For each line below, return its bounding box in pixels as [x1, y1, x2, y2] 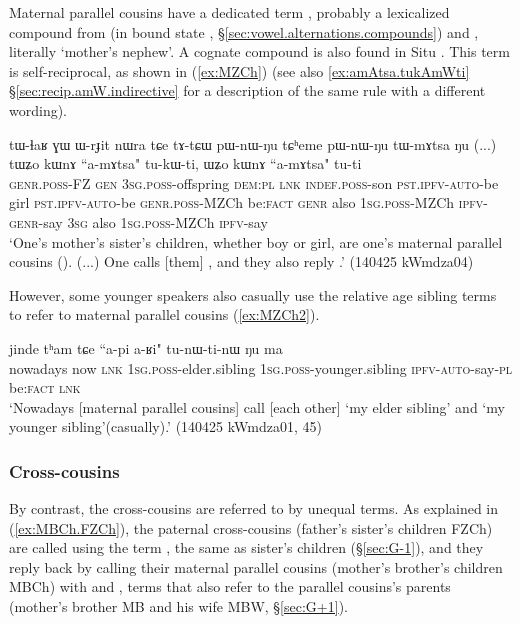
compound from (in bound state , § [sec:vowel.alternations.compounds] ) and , [9, 21, 479, 42]
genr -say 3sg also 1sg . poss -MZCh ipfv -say [9, 211, 268, 232]
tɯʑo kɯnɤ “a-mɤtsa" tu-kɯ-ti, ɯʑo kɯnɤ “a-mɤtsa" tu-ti [9, 153, 362, 174]
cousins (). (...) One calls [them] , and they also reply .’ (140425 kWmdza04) [9, 251, 474, 272]
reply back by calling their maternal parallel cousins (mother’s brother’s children [9, 556, 503, 577]
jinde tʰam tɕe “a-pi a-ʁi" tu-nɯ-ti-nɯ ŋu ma [9, 337, 283, 358]
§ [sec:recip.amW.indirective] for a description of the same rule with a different [9, 80, 486, 101]
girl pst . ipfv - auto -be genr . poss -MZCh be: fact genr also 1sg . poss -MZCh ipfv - [9, 192, 488, 213]
